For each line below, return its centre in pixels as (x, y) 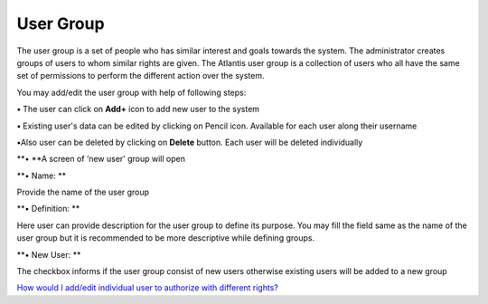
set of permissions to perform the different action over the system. (141, 76)
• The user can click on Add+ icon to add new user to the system (138, 109)
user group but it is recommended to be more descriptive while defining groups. (166, 238)
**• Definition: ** (48, 209)
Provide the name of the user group (83, 192)
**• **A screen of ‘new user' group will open (101, 159)
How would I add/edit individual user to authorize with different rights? (148, 288)
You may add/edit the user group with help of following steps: (131, 92)
